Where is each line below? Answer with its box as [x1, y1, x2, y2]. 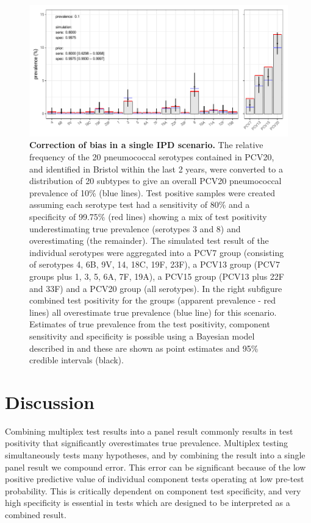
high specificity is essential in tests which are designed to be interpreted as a [5, 496, 290, 509]
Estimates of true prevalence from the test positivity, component [29, 318, 270, 330]
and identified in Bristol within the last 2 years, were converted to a [29, 162, 283, 175]
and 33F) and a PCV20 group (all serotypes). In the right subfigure [29, 282, 282, 294]
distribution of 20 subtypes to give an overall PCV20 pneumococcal [29, 174, 282, 187]
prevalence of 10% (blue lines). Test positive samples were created [29, 186, 275, 199]
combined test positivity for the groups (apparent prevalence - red [29, 294, 276, 307]
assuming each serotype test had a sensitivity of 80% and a [29, 198, 250, 211]
